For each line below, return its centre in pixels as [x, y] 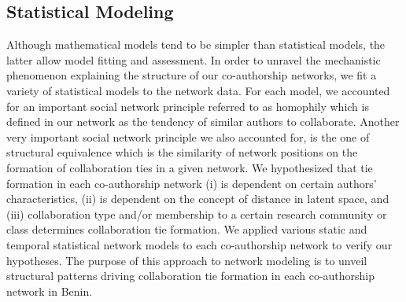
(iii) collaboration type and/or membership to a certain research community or [197, 214]
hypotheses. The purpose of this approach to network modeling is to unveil [187, 260]
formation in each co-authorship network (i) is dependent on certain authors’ [192, 183]
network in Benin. [50, 291]
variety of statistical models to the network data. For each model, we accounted [198, 90]
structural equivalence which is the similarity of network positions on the [182, 152]
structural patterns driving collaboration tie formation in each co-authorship [191, 276]
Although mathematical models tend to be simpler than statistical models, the [196, 44]
